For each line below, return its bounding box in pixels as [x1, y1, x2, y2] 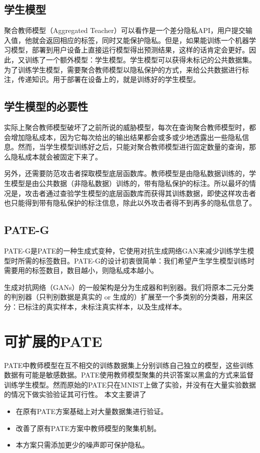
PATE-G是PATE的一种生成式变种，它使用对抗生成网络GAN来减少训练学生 [4, 245, 247, 255]
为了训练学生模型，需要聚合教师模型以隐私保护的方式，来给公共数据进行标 [4, 64, 249, 74]
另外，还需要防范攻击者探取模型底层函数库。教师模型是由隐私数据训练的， [4, 168, 249, 178]
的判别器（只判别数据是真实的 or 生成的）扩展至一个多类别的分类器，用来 [4, 291, 246, 302]
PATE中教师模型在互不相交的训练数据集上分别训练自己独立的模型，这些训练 [4, 359, 254, 370]
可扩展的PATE [4, 330, 102, 351]
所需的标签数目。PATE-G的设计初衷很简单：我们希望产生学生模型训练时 [17, 255, 255, 265]
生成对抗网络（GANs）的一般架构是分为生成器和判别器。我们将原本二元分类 [4, 281, 254, 292]
